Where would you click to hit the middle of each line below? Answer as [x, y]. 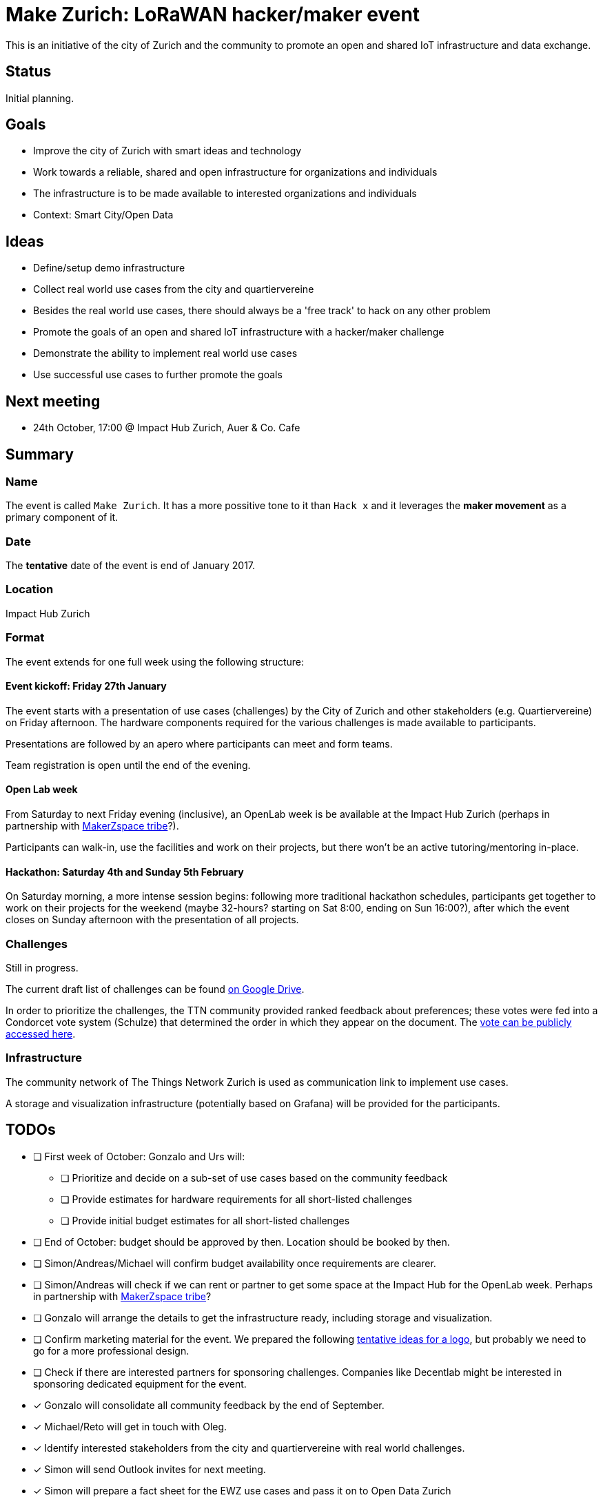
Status [29, 72]
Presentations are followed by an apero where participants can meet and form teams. [199, 743]
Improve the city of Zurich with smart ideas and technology [167, 151]
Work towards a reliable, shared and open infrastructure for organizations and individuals [235, 172]
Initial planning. [40, 98]
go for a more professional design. [111, 1350]
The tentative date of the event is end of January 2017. [131, 566]
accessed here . [41, 1034]
